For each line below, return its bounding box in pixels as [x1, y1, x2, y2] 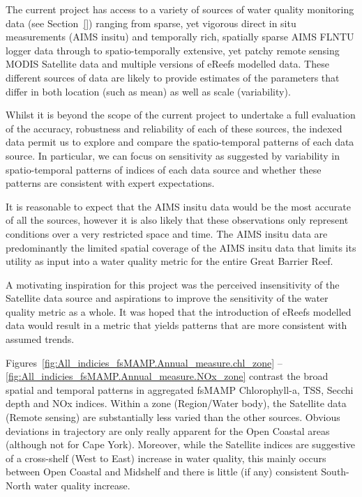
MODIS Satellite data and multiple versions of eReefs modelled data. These [6, 56, 329, 71]
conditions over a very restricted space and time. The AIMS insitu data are [6, 226, 328, 240]
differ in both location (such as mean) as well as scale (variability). [6, 84, 291, 98]
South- [321, 464, 349, 479]
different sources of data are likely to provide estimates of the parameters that [6, 70, 340, 84]
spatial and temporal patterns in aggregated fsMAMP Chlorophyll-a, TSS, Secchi [6, 382, 354, 397]
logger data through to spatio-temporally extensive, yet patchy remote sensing [6, 43, 340, 57]
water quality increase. [33, 478, 130, 492]
